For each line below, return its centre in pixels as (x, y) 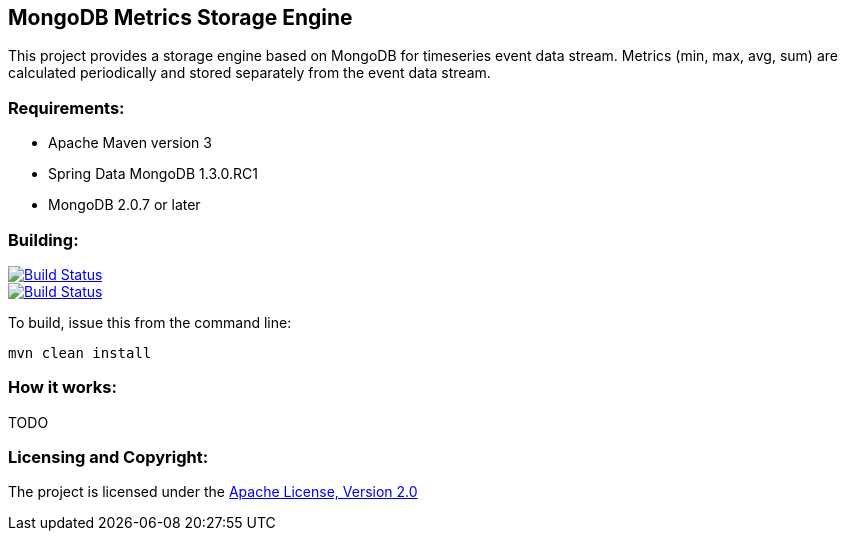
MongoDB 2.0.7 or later (124, 205)
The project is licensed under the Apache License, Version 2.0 (213, 492)
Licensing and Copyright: (108, 457)
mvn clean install (80, 352)
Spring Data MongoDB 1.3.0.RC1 (153, 174)
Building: (43, 239)
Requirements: (66, 107)
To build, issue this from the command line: (150, 322)
